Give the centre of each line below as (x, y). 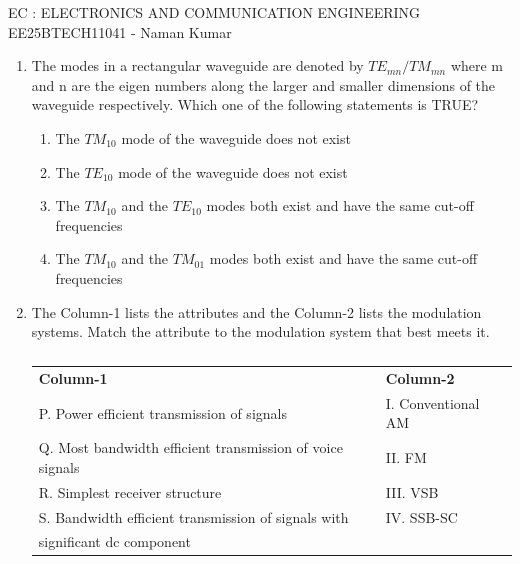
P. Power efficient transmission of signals (162, 412)
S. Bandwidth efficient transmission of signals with (193, 516)
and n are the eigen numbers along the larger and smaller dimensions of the (263, 84)
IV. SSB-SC (421, 516)
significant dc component (114, 541)
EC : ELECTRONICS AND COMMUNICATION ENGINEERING (214, 12)
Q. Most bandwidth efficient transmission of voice (190, 447)
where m (477, 65)
